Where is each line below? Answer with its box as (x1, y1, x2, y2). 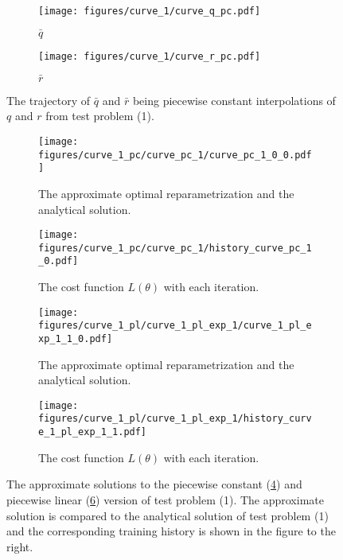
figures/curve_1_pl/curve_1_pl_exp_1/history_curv (38, 413, 312, 425)
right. (6, 538, 33, 554)
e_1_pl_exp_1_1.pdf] (38, 426, 147, 438)
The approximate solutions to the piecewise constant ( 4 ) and (6, 476, 302, 492)
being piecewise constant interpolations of (132, 91, 336, 108)
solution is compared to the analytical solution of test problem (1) (6, 507, 329, 523)
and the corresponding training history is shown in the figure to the (6, 523, 336, 539)
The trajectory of (6, 91, 91, 108)
